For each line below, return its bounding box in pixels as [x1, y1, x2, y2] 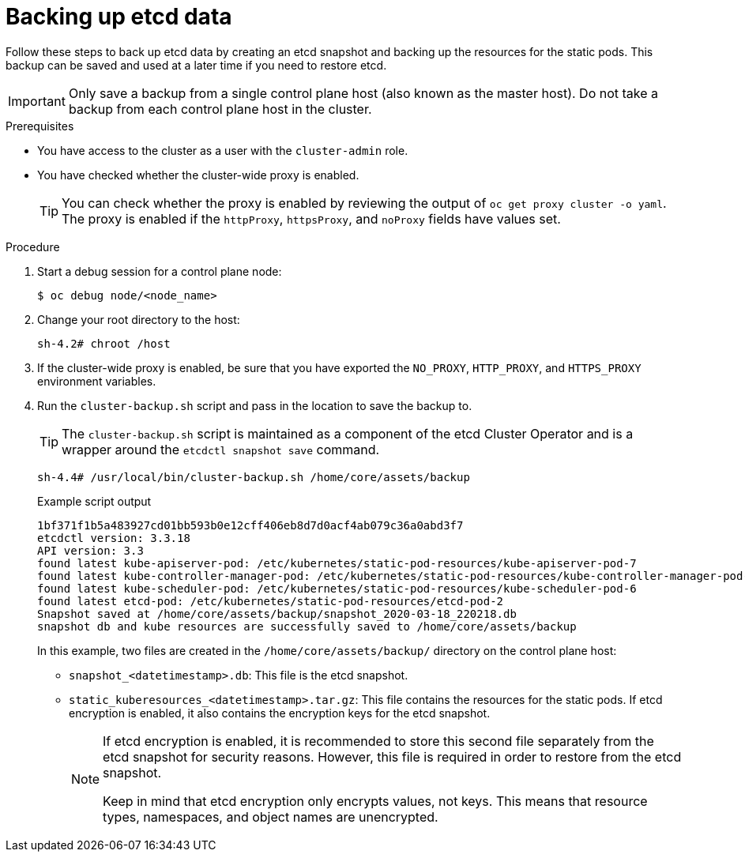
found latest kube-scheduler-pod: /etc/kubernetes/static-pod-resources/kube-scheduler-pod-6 [37, 581, 637, 595]
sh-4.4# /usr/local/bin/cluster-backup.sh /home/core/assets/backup [37, 470, 470, 484]
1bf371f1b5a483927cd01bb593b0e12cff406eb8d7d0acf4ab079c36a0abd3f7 [37, 518, 464, 532]
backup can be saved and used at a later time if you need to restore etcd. [6, 58, 387, 72]
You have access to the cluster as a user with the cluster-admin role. [37, 143, 408, 157]
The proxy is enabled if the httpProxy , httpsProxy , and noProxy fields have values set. [62, 210, 561, 227]
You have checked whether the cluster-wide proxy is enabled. [37, 167, 359, 182]
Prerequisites [6, 119, 74, 133]
